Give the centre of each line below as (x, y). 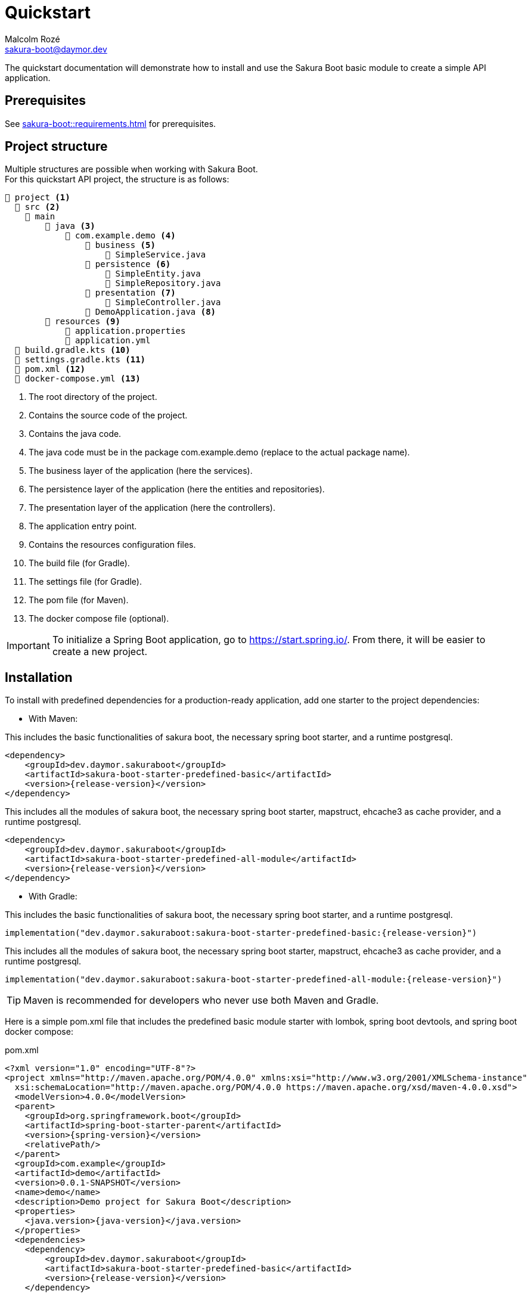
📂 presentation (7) (130, 293)
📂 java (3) (70, 226)
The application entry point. (83, 526)
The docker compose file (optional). (99, 619)
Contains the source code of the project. (108, 415)
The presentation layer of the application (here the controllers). (152, 508)
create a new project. (100, 652)
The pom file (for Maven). (79, 600)
